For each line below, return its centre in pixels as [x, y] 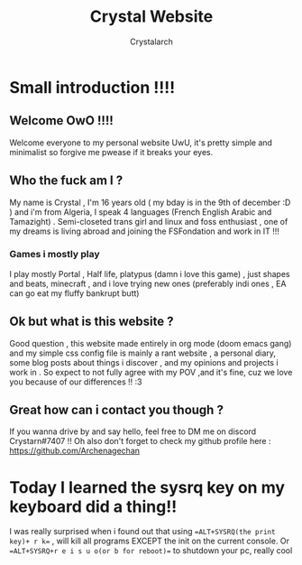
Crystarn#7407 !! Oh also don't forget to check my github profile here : [140, 441]
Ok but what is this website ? [92, 322]
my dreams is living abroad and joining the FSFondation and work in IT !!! [144, 231]
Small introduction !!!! [92, 87]
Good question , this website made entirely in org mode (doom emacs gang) [151, 343]
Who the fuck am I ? [66, 181]
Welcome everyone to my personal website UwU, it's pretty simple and [141, 143]
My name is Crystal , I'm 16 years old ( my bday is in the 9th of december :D [150, 202]
